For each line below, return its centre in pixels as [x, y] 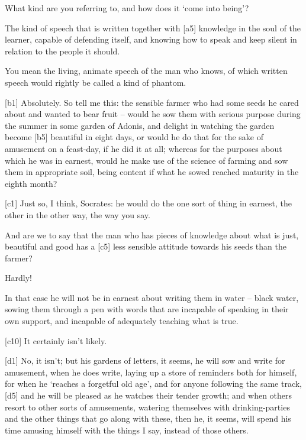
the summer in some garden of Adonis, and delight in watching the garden [140, 125]
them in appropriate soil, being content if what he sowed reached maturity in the [152, 172]
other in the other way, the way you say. [78, 214]
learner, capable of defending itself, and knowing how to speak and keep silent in [151, 39]
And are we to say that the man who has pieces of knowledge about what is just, [152, 234]
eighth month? [31, 183]
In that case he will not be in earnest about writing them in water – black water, [152, 297]
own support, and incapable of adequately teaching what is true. [122, 321]
